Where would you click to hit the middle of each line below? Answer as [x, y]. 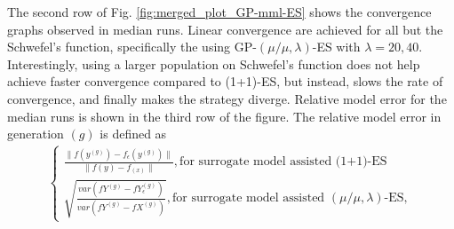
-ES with [336, 47]
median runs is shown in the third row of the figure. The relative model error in [224, 116]
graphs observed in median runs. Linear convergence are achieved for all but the [225, 29]
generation [36, 134]
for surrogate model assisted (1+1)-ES [283, 162]
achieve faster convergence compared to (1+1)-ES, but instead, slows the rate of [225, 81]
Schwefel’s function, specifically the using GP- [132, 47]
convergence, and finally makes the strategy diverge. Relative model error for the [227, 98]
